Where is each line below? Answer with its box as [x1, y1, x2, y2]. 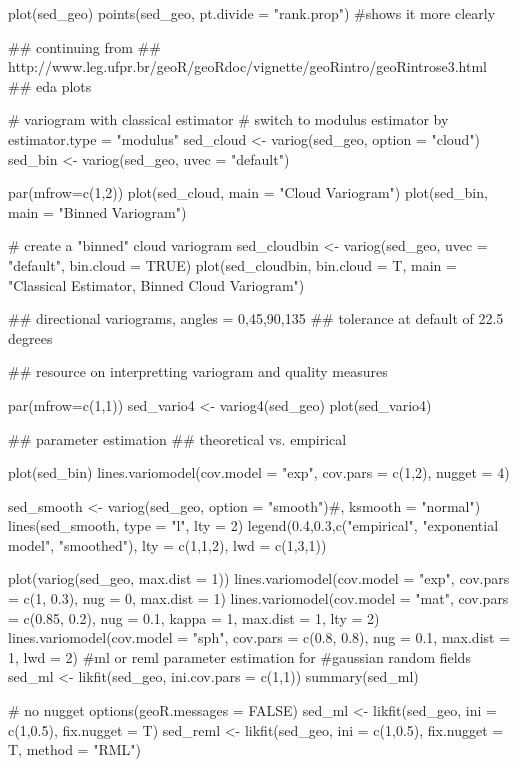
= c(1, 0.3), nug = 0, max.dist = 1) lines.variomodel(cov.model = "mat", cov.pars [8, 588, 509, 609]
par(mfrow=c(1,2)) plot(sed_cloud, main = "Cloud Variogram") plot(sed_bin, [8, 182, 488, 203]
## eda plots [8, 75, 92, 96]
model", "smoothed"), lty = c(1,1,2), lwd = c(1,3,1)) [8, 534, 327, 555]
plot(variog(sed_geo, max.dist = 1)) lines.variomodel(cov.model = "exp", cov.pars [8, 568, 510, 589]
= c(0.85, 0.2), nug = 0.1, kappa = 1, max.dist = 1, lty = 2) [8, 607, 380, 628]
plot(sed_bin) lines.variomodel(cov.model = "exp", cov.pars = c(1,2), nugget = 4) [8, 462, 510, 483]
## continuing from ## [8, 36, 161, 57]
